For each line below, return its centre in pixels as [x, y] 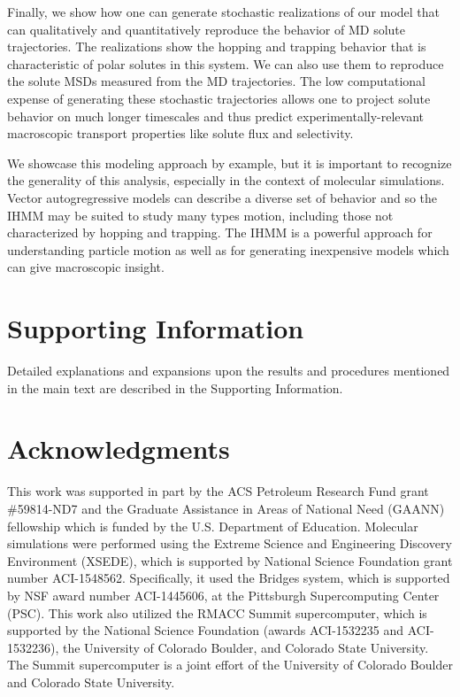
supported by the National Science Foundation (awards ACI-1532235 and [206, 630]
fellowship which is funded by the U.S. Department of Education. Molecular [213, 526]
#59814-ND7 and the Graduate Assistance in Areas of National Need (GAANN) [226, 508]
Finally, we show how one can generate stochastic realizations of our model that [224, 12]
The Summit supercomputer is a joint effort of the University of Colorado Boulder [230, 665]
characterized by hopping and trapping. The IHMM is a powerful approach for [220, 232]
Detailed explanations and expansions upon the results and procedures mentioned [229, 371]
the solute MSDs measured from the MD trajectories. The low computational [216, 81]
